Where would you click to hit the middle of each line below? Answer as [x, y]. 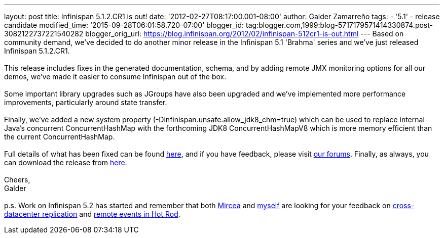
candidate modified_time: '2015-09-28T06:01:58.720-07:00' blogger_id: [124, 25]
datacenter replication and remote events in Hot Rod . [92, 214]
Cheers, [17, 180]
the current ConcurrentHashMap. [60, 137]
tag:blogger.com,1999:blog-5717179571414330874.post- [339, 25]
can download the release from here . [66, 162]
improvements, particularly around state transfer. [86, 102]
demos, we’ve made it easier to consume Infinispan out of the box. [115, 77]
